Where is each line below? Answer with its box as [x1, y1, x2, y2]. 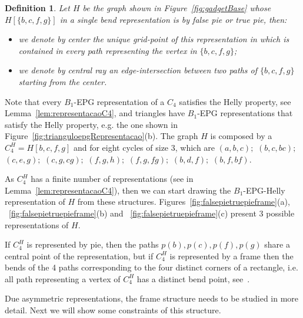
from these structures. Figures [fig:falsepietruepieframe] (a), [77, 195, 290, 208]
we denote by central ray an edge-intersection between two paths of [18, 64, 258, 76]
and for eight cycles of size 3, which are [73, 141, 215, 153]
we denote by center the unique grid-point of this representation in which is [18, 33, 289, 45]
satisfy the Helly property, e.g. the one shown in [5, 118, 178, 130]
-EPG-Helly [243, 184, 285, 196]
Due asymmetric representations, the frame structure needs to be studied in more [5, 292, 299, 305]
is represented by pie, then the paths [26, 238, 159, 251]
